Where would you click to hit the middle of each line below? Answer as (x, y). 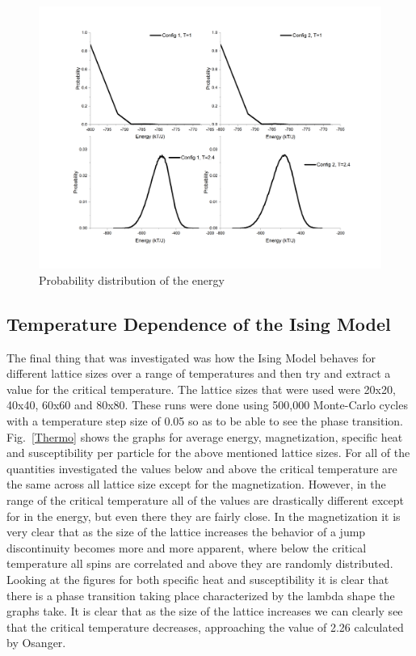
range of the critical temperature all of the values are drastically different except (205, 499)
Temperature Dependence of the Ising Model (199, 323)
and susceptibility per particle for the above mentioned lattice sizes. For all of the (208, 453)
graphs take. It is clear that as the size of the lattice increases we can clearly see (205, 611)
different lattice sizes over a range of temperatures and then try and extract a (199, 373)
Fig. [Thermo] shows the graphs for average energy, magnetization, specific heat (205, 436)
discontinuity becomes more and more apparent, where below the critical (187, 547)
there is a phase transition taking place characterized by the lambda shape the (201, 595)
